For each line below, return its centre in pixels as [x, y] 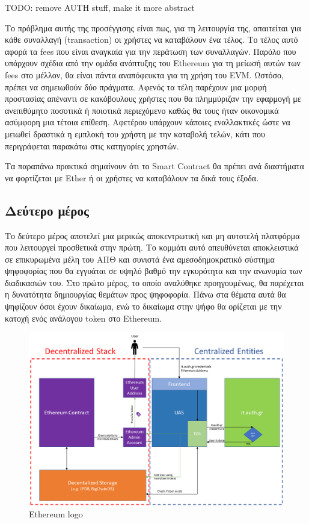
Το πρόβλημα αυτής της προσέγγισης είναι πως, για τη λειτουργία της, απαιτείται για [153, 27]
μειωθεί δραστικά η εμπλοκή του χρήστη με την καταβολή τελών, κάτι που [135, 133]
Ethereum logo [56, 514]
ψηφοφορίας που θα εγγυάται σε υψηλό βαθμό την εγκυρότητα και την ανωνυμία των [154, 271]
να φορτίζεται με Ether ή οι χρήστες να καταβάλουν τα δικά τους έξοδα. [132, 177]
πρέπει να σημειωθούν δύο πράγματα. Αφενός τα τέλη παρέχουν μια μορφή [136, 86]
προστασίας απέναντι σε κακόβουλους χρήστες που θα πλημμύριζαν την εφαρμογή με [153, 98]
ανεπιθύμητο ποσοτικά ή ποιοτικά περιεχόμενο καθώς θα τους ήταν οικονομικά [142, 110]
